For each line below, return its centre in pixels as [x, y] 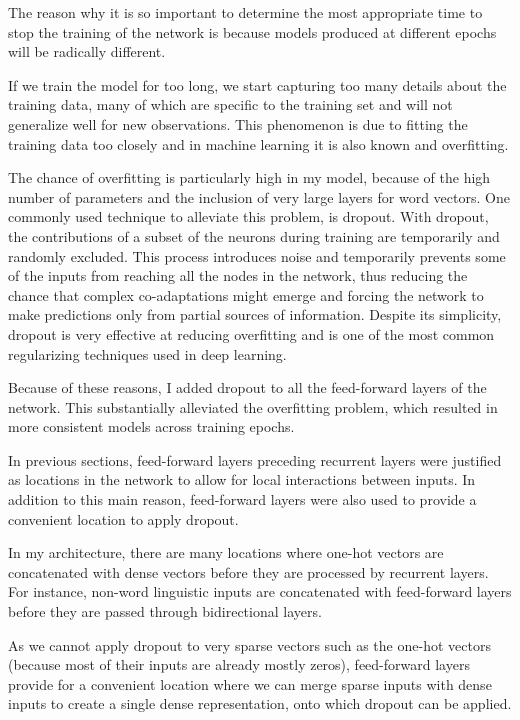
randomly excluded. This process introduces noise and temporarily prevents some [257, 255]
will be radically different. [87, 51]
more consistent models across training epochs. [151, 426]
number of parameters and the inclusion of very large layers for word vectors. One [259, 196]
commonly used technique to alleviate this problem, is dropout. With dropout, [248, 216]
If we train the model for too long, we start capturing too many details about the [257, 84]
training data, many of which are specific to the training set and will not [230, 104]
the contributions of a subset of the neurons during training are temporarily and [254, 235]
